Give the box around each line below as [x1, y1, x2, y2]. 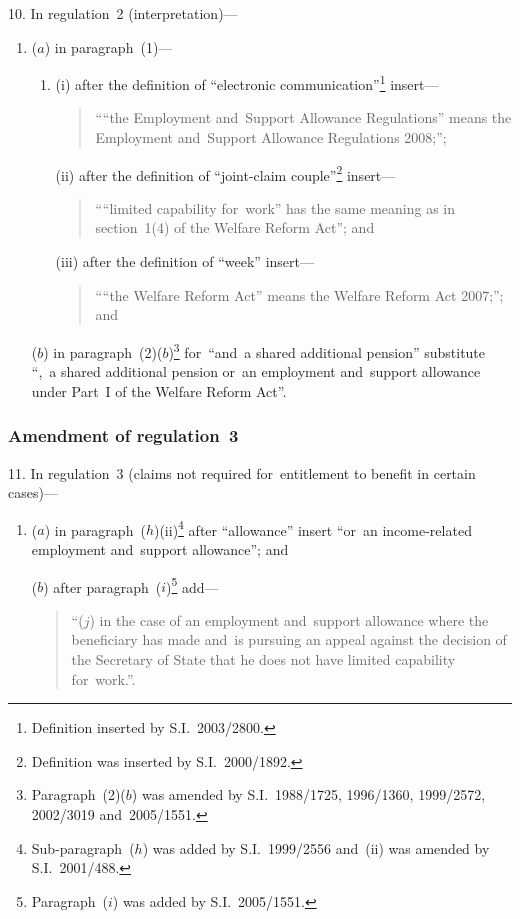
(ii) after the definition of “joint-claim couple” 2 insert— [55, 161, 396, 185]
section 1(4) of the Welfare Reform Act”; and [95, 217, 375, 238]
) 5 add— [166, 573, 219, 597]
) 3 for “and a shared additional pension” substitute [168, 338, 486, 362]
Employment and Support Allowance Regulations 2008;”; [95, 127, 447, 148]
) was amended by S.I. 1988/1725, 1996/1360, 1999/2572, [131, 784, 486, 805]
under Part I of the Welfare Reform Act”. [31, 380, 287, 401]
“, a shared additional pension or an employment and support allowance [31, 361, 481, 382]
